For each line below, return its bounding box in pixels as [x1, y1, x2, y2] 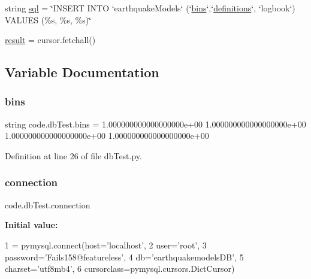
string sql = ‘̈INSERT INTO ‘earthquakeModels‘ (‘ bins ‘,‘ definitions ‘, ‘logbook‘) [5, 2, 295, 14]
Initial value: [5, 219, 58, 231]
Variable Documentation [5, 63, 159, 81]
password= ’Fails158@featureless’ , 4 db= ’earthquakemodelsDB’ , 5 [5, 250, 244, 263]
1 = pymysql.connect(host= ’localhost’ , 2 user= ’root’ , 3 [5, 238, 207, 251]
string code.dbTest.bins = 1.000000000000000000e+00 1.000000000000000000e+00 [5, 117, 306, 130]
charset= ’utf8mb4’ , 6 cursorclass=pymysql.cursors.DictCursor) [5, 262, 235, 275]
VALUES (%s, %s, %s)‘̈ [5, 13, 92, 26]
